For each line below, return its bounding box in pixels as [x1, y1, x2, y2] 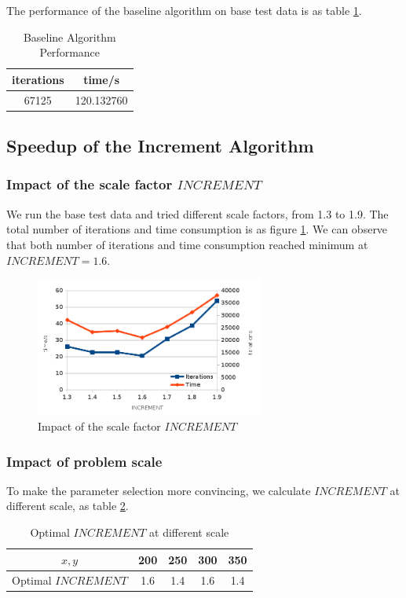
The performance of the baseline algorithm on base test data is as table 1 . [6, 2, 362, 18]
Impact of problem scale [6, 451, 163, 471]
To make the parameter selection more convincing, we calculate [6, 482, 311, 498]
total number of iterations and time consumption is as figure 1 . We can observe [6, 221, 388, 237]
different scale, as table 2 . [6, 497, 129, 514]
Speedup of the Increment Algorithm [6, 134, 314, 158]
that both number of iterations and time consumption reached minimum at [6, 236, 368, 252]
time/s [83, 71, 120, 87]
